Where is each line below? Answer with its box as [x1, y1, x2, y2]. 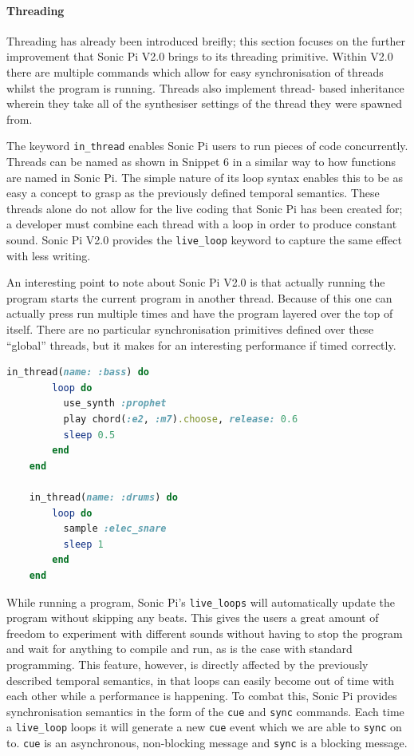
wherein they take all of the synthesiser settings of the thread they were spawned [6, 95, 403, 112]
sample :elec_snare [63, 523, 167, 535]
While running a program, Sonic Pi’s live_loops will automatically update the [6, 593, 395, 610]
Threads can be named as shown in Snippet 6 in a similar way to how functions [6, 153, 396, 170]
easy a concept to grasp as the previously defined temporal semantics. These [6, 184, 380, 201]
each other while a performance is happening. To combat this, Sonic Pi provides [6, 687, 397, 704]
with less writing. [6, 247, 91, 263]
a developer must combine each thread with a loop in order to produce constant [6, 216, 397, 232]
